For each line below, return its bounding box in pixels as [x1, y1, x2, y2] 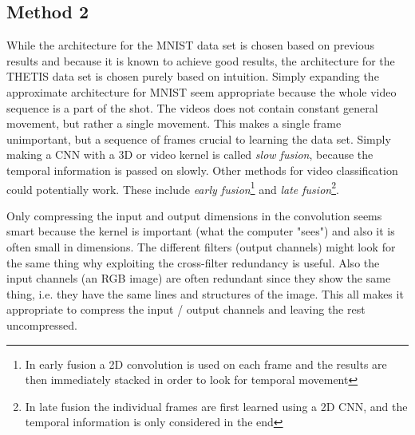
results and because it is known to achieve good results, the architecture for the [6, 52, 395, 69]
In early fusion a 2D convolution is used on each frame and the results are [25, 355, 387, 372]
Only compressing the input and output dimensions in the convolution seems [6, 207, 382, 223]
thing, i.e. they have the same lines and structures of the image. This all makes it [6, 285, 404, 302]
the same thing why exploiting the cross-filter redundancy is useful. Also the [6, 254, 380, 271]
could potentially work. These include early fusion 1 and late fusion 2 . [6, 178, 339, 197]
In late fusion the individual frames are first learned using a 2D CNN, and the [25, 397, 408, 414]
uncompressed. [6, 316, 77, 333]
